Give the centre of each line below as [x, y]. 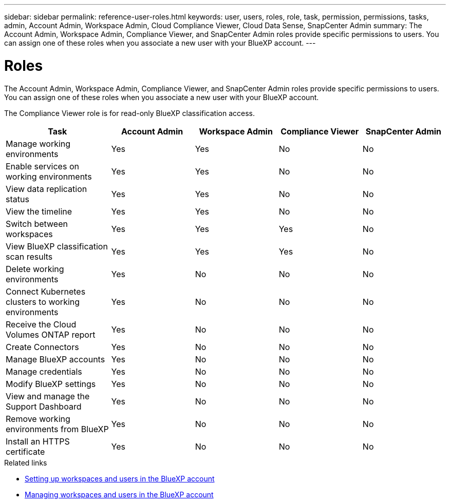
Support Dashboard [44, 406]
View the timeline [39, 211]
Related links [26, 462]
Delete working [35, 269]
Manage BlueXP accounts [55, 359]
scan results [29, 256]
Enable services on [42, 166]
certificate [25, 451]
